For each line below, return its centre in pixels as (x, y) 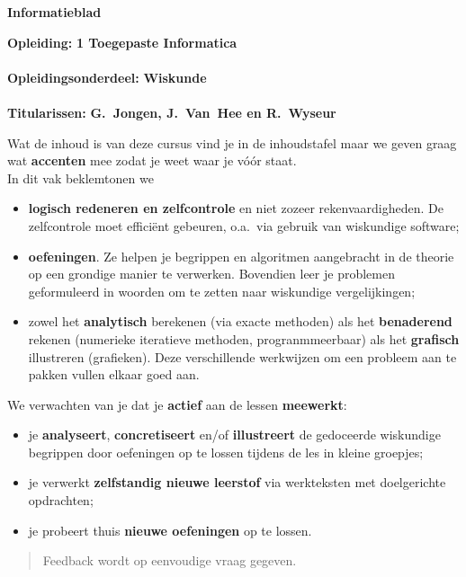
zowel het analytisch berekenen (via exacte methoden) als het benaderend (240, 321)
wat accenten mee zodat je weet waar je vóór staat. (152, 160)
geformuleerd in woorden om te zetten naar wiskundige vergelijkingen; (222, 291)
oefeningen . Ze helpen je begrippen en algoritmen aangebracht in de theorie (241, 256)
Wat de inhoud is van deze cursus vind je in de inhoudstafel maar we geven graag (232, 142)
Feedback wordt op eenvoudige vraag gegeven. (170, 560)
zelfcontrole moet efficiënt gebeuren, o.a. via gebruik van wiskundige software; (244, 225)
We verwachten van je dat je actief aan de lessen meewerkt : (177, 404)
